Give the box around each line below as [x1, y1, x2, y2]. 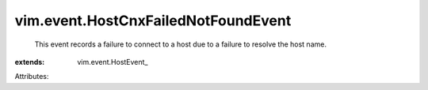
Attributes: [14, 72, 49, 81]
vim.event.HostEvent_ [77, 57, 148, 66]
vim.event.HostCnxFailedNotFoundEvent [14, 12, 292, 29]
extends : [14, 57, 45, 66]
